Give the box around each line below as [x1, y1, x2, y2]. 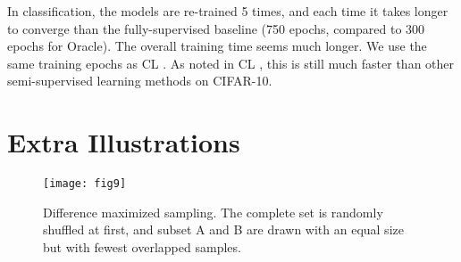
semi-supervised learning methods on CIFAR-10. [7, 71, 272, 90]
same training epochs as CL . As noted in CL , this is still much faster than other [7, 53, 455, 72]
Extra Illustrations [7, 124, 240, 160]
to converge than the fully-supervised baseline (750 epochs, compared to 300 [7, 19, 425, 37]
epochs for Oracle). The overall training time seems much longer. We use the [7, 37, 427, 55]
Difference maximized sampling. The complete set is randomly [43, 202, 383, 221]
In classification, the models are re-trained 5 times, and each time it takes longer [7, 2, 448, 20]
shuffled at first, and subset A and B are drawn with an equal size [43, 220, 404, 239]
